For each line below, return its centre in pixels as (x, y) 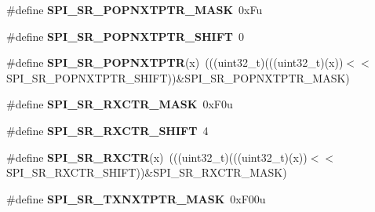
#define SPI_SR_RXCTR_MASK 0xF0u (120, 104)
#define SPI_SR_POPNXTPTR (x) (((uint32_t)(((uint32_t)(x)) (175, 62)
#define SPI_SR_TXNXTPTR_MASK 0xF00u (136, 198)
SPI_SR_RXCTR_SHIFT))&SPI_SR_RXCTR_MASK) (147, 172)
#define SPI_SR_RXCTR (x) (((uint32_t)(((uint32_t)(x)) (157, 157)
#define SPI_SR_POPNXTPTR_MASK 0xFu (135, 9)
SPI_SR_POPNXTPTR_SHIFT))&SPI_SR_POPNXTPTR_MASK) (178, 77)
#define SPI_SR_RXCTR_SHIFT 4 (107, 130)
